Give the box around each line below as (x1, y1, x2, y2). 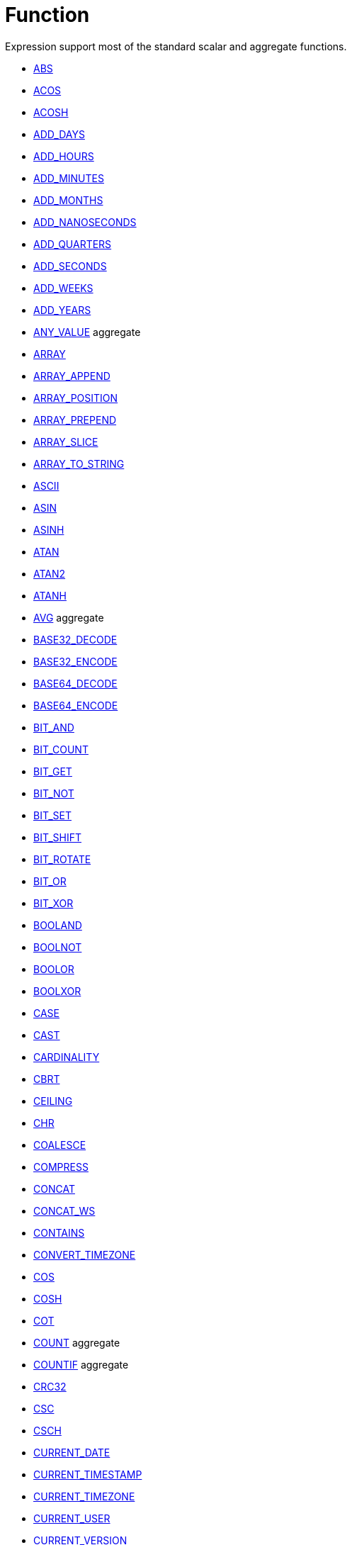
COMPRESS (33, 1160, 89, 1173)
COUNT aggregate (33, 1336, 120, 1349)
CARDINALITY (33, 1050, 100, 1063)
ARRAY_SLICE (33, 435, 98, 448)
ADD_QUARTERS (33, 237, 112, 250)
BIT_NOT (33, 787, 74, 799)
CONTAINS (33, 1226, 85, 1239)
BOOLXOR (33, 984, 81, 997)
